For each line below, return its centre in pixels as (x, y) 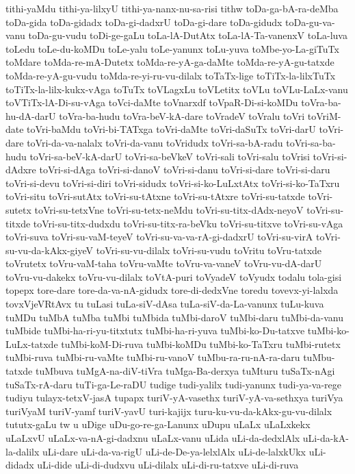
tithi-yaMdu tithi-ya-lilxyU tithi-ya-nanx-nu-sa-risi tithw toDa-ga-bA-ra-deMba (172, 8)
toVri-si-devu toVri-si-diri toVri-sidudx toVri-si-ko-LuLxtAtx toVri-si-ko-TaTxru (173, 183)
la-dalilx (23, 451)
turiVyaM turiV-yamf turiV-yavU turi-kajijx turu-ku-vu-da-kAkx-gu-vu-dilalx (169, 411)
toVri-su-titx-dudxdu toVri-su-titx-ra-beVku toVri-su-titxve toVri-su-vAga (188, 223)
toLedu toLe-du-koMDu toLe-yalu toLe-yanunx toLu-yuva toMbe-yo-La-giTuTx (172, 48)
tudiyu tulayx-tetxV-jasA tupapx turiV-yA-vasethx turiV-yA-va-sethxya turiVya (174, 398)
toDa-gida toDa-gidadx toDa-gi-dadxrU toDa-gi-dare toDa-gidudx (144, 22)
